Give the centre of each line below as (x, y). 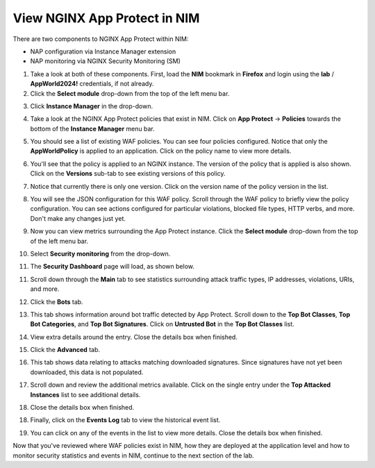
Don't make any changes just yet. (78, 218)
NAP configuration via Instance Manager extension (103, 51)
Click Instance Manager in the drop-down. (91, 106)
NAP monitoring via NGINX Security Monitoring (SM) (105, 61)
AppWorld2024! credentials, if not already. (92, 84)
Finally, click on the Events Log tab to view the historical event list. (125, 420)
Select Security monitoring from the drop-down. (100, 253)
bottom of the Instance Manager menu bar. (93, 128)
